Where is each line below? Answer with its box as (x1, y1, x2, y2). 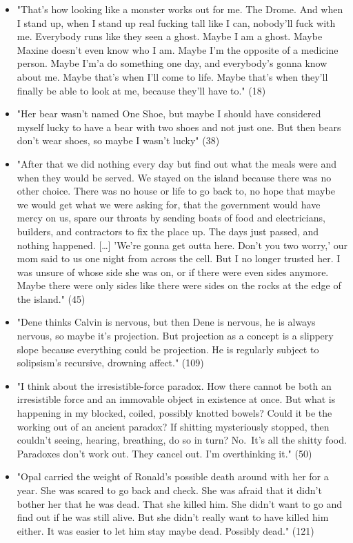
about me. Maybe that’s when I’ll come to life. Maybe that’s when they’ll (17, 69, 328, 83)
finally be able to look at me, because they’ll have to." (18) (17, 83, 266, 97)
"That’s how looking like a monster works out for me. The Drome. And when (17, 2, 343, 16)
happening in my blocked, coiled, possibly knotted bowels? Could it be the (17, 406, 332, 420)
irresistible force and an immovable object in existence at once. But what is (17, 392, 336, 406)
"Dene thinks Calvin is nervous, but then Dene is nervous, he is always (17, 315, 316, 329)
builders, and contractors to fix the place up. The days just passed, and (17, 224, 319, 238)
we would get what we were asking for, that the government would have (17, 197, 321, 211)
